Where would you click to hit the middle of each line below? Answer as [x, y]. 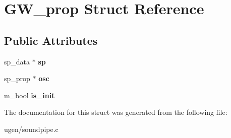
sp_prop [17, 78]
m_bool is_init [30, 95]
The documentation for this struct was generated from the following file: [116, 112]
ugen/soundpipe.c [31, 129]
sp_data [17, 61]
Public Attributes [51, 40]
